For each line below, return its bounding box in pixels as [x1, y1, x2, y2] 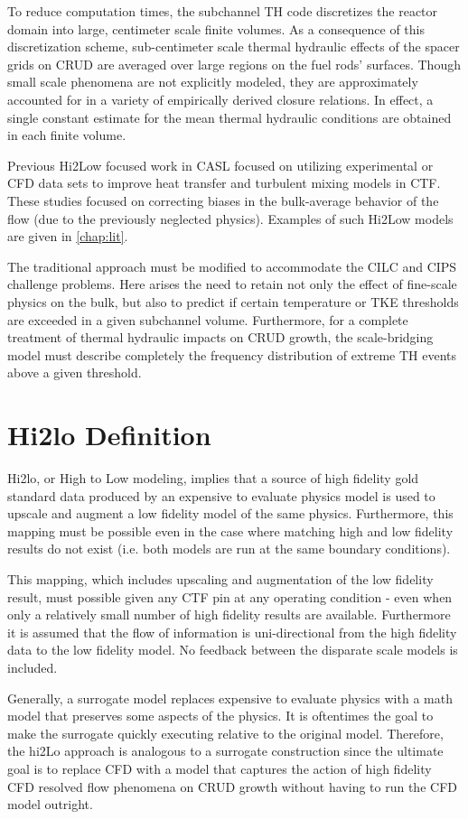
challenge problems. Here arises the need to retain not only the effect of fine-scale [7, 275, 457, 293]
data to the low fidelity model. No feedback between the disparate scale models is [7, 640, 458, 659]
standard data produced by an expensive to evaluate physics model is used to [7, 486, 435, 505]
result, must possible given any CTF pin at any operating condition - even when [7, 587, 453, 606]
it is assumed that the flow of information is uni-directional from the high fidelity [7, 622, 457, 641]
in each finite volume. [7, 126, 126, 144]
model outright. [7, 795, 93, 814]
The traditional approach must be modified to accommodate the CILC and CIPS [7, 256, 457, 275]
